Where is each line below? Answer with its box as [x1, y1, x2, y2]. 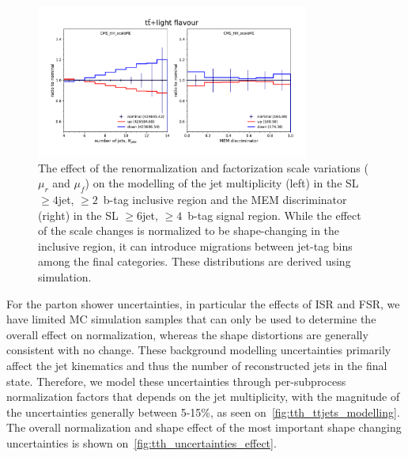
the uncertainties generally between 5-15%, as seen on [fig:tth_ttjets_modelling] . [6, 403, 400, 420]
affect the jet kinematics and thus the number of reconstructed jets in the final [6, 357, 387, 374]
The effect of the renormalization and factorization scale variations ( [38, 159, 368, 176]
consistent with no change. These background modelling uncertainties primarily [6, 342, 391, 358]
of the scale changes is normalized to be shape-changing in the [38, 222, 340, 239]
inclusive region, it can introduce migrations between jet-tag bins [38, 237, 353, 254]
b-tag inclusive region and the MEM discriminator [103, 191, 347, 208]
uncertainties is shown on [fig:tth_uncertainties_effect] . [6, 435, 277, 451]
